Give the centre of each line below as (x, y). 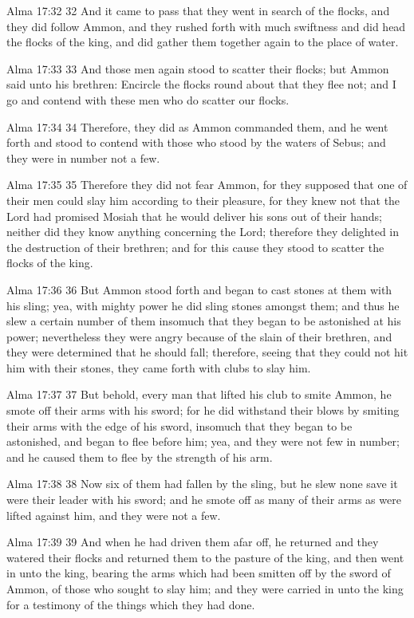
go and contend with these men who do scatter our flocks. (148, 99)
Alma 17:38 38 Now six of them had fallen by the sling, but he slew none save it (202, 484)
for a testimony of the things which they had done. (131, 604)
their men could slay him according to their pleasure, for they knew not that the (203, 200)
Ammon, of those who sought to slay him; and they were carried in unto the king (205, 588)
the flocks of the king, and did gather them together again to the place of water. (203, 42)
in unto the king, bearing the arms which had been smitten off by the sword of (199, 573)
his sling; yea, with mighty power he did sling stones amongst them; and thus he (203, 305)
